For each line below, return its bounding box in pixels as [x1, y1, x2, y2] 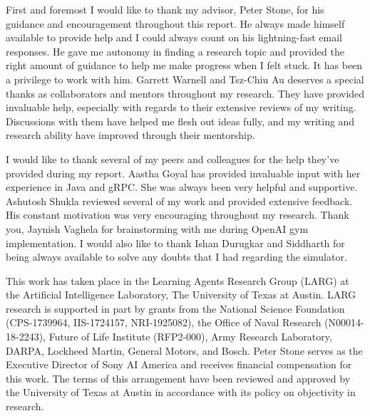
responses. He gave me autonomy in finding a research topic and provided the [6, 43, 344, 58]
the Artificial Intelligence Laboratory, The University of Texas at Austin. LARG [6, 287, 356, 302]
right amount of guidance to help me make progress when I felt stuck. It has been [6, 58, 363, 73]
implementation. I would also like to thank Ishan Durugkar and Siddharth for [6, 235, 345, 250]
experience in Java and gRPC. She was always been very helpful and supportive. [6, 180, 358, 194]
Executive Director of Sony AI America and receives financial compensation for [6, 357, 352, 372]
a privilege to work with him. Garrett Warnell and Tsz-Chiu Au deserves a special [6, 71, 364, 86]
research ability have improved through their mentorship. [6, 128, 255, 142]
